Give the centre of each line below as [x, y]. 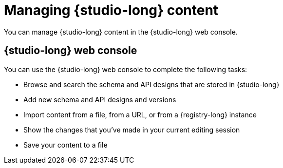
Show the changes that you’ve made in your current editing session [132, 130]
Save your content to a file [66, 145]
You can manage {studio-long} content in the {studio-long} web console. [121, 32]
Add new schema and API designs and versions [100, 99]
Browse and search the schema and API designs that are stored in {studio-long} [151, 84]
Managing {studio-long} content [111, 10]
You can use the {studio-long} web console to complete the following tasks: [126, 69]
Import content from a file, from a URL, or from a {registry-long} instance [140, 114]
